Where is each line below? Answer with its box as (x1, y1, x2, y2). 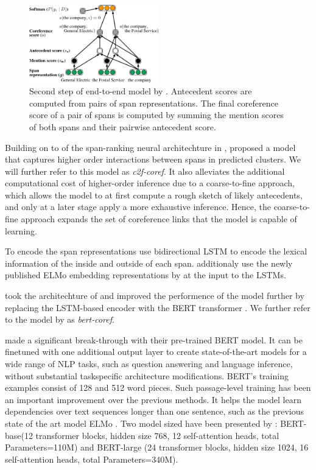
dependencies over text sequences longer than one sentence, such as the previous (5, 405, 304, 418)
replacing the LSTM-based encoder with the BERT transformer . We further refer (5, 301, 311, 314)
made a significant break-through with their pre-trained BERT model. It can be (5, 333, 303, 346)
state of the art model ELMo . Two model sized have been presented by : (5, 416, 278, 429)
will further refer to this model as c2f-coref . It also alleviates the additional (5, 164, 285, 177)
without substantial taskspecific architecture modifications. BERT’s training (5, 369, 289, 382)
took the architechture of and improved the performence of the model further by (5, 289, 304, 302)
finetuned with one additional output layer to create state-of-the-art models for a (5, 345, 307, 358)
